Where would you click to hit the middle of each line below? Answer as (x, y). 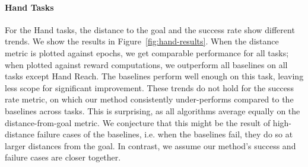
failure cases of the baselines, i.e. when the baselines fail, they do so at (165, 134)
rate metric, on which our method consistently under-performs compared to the (149, 99)
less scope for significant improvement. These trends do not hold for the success (149, 87)
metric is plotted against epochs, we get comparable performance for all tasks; (147, 52)
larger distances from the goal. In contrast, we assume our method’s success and (150, 145)
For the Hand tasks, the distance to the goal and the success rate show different (150, 29)
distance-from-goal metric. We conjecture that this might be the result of (138, 122)
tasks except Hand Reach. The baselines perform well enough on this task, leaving (154, 76)
